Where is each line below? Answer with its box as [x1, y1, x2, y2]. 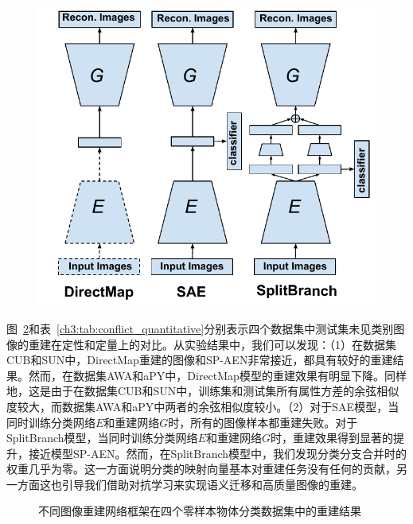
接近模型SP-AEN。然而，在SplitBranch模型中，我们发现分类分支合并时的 [28, 444, 407, 461]
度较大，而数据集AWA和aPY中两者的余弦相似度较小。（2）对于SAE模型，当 [6, 398, 399, 414]
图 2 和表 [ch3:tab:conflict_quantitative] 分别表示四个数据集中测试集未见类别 [6, 320, 394, 336]
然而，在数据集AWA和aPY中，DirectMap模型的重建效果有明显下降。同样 [28, 367, 407, 383]
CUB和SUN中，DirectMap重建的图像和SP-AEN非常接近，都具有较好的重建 [6, 351, 393, 368]
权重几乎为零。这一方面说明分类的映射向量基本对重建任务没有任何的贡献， [6, 460, 396, 477]
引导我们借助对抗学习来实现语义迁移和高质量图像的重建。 [61, 475, 363, 492]
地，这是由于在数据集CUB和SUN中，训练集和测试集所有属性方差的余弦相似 [6, 382, 399, 399]
